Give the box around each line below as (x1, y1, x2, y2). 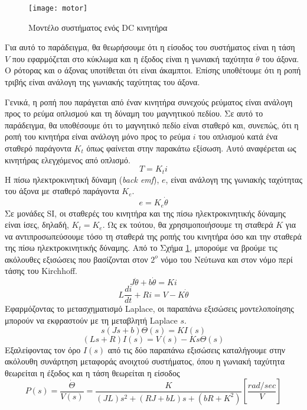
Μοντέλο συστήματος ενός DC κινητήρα (28, 21, 168, 33)
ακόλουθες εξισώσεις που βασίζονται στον (5, 253, 148, 265)
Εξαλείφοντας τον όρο (5, 343, 81, 356)
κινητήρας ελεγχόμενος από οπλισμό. (5, 153, 130, 166)
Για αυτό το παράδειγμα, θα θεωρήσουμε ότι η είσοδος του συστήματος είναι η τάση (5, 41, 295, 53)
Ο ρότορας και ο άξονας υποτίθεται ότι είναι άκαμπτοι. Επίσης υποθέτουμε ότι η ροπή (5, 64, 301, 76)
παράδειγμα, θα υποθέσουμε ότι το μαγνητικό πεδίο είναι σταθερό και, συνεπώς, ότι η (5, 118, 299, 131)
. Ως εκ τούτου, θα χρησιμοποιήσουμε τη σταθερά (102, 218, 273, 231)
